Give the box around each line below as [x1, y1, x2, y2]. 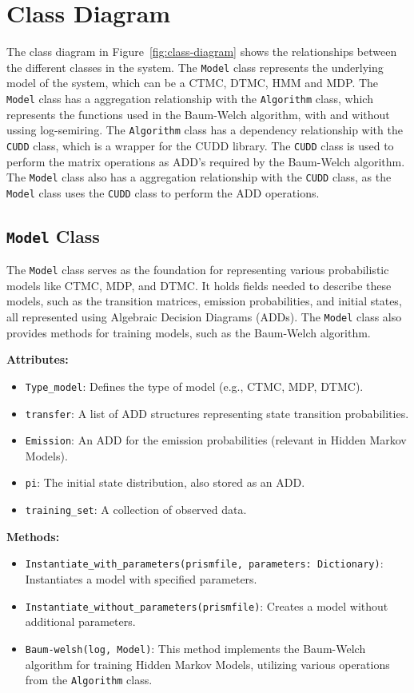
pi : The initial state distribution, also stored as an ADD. [25, 474, 305, 491]
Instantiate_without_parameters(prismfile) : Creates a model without [25, 597, 388, 614]
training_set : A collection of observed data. [25, 501, 247, 518]
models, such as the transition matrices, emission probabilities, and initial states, [6, 293, 402, 309]
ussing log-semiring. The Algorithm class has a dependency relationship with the [6, 121, 403, 138]
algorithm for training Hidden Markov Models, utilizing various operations [25, 655, 390, 672]
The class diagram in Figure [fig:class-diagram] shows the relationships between [6, 43, 397, 60]
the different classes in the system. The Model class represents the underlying [6, 58, 384, 75]
